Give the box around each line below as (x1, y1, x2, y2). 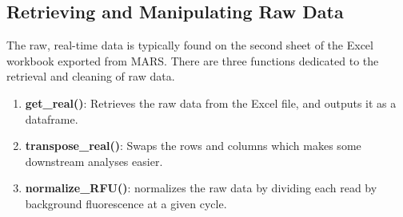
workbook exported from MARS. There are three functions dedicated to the (6, 52, 379, 69)
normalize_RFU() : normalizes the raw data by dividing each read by (25, 180, 377, 196)
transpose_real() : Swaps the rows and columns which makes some (25, 137, 361, 154)
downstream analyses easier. (25, 152, 163, 169)
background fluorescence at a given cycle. (25, 195, 227, 211)
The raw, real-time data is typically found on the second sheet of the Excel (6, 37, 373, 53)
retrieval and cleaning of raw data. (6, 68, 175, 85)
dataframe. (25, 110, 78, 127)
